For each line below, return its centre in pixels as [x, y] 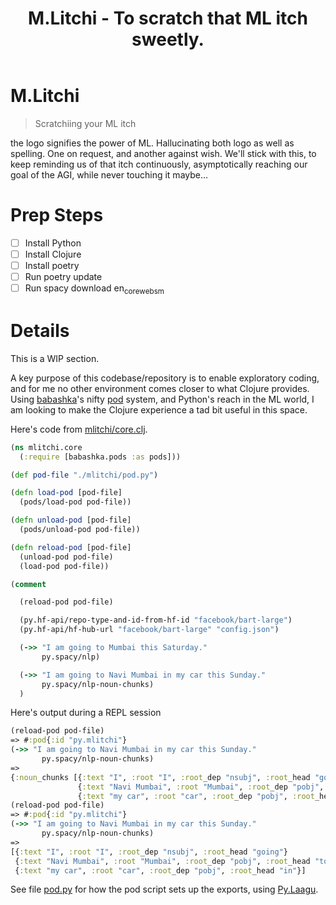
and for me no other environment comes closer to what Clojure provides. [160, 388]
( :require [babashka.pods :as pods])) [100, 457]
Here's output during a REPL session [86, 713]
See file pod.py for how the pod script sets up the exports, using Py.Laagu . [164, 889]
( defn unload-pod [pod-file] [71, 520]
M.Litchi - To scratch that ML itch [168, 18]
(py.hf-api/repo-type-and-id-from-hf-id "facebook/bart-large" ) [156, 620]
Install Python [53, 243]
